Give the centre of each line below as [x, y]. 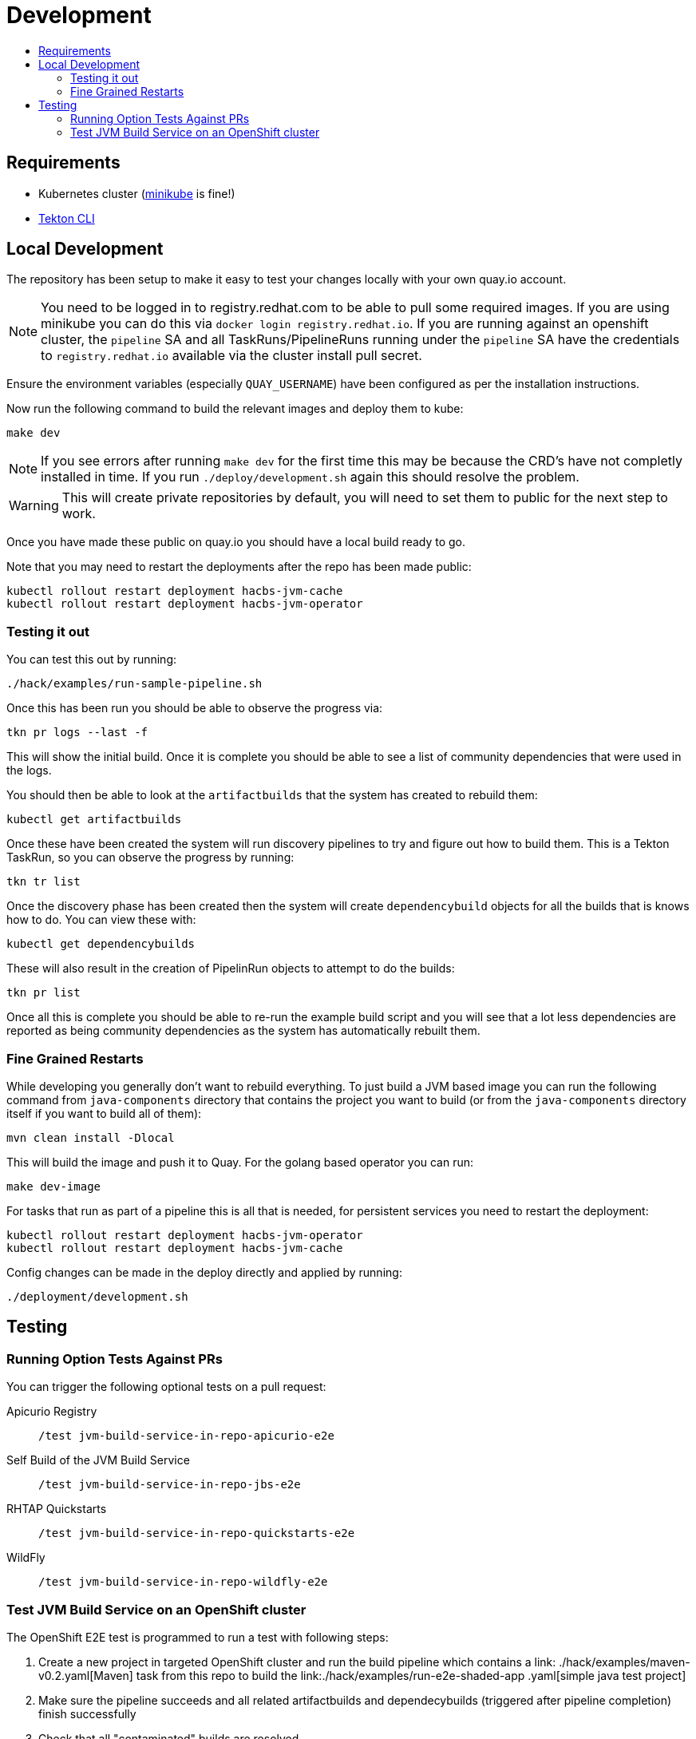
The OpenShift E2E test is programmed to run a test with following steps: [198, 1637]
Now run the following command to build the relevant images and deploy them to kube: [235, 409]
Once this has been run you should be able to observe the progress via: [195, 708]
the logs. [29, 770]
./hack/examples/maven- [625, 1662]
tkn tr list [43, 882]
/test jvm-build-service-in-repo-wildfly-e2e [183, 1582]
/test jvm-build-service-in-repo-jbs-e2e [170, 1485]
